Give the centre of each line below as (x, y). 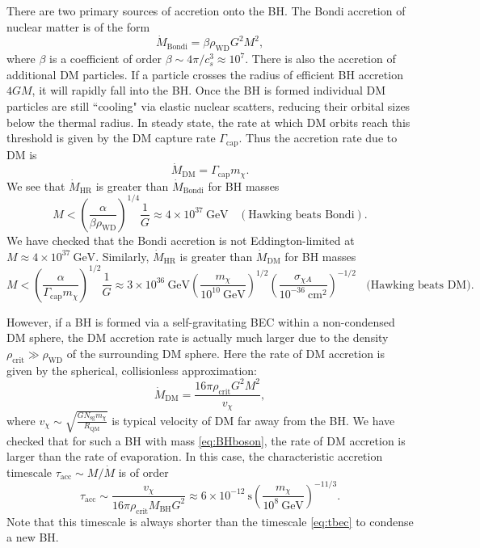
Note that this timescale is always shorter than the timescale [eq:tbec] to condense (210, 521)
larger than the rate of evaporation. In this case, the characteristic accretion (195, 456)
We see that (36, 185)
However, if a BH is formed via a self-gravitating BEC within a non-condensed (201, 321)
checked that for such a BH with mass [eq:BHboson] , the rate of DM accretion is (206, 440)
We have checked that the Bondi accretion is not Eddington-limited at (181, 240)
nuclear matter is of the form (78, 26)
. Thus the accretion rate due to (318, 138)
